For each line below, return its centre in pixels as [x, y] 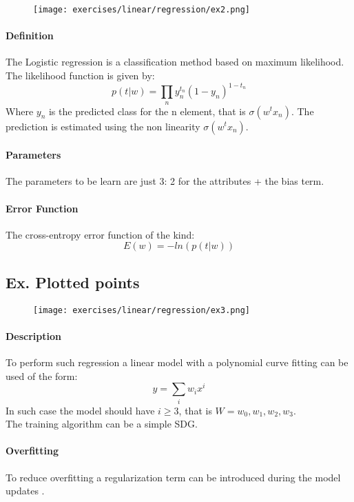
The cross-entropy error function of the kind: [100, 234]
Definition [30, 36]
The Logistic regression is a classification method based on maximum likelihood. [175, 62]
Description [34, 335]
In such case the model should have [80, 410]
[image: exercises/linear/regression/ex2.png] [142, 10]
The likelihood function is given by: [80, 76]
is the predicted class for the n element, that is [147, 111]
